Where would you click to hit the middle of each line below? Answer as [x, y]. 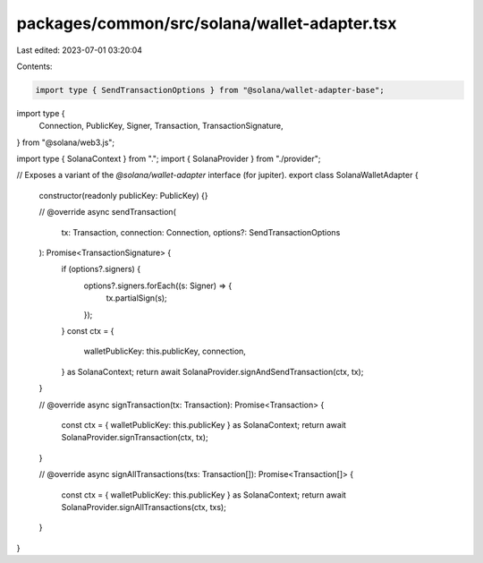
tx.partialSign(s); [136, 298]
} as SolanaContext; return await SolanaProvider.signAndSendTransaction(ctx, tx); [212, 371]
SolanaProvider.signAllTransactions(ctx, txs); [144, 507]
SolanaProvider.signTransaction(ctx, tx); [135, 438]
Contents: [34, 66]
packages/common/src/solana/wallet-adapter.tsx [207, 23]
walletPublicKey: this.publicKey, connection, [165, 351]
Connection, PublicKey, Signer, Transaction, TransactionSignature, [161, 126]
